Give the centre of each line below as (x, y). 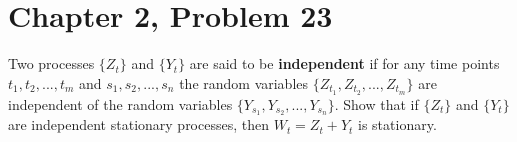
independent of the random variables (120, 103)
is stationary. (397, 124)
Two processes (51, 63)
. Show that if (376, 103)
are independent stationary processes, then (138, 124)
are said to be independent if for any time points (344, 63)
